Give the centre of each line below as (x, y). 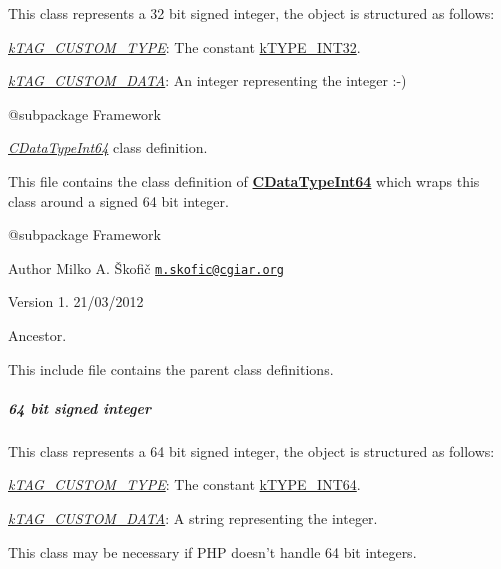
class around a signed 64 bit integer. (118, 200)
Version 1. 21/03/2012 (76, 301)
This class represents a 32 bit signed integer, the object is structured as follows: (251, 13)
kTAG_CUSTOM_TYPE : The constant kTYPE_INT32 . (184, 46)
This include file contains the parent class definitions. (171, 368)
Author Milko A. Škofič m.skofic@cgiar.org (146, 267)
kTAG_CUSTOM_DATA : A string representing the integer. (193, 517)
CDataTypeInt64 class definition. (108, 147)
